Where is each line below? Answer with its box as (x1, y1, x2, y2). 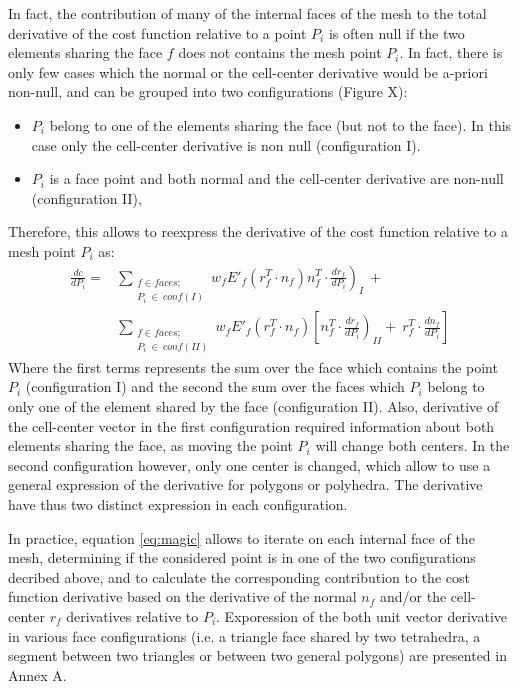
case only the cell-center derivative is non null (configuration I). (31, 134, 421, 155)
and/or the (379, 586, 447, 607)
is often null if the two (328, 22, 465, 43)
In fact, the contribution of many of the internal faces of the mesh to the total (8, 3, 487, 23)
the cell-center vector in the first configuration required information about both (8, 415, 495, 436)
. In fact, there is (399, 42, 503, 63)
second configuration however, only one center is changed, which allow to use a (8, 454, 491, 475)
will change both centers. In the (315, 435, 510, 456)
